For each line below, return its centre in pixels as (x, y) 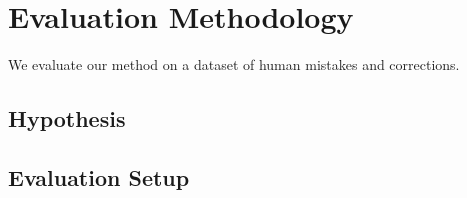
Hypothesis (67, 118)
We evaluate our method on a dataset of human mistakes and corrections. (234, 64)
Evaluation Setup (99, 176)
